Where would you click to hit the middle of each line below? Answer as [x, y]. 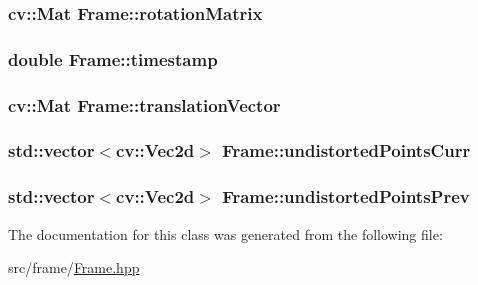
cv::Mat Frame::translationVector [144, 104]
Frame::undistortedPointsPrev [346, 196]
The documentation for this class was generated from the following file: [225, 233]
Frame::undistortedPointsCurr [346, 150]
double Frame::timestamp [113, 58]
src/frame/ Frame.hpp [74, 267]
